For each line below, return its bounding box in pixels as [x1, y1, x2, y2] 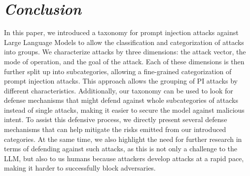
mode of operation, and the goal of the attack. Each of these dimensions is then [4, 56, 245, 66]
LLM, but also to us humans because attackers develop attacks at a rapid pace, [4, 153, 244, 163]
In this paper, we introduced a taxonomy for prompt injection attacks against [4, 27, 239, 38]
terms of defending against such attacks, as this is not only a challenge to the [4, 143, 238, 154]
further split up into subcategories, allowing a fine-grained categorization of [4, 66, 232, 76]
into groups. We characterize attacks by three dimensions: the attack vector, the [4, 46, 246, 57]
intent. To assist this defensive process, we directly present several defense [4, 114, 227, 125]
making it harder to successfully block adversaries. [4, 163, 156, 173]
